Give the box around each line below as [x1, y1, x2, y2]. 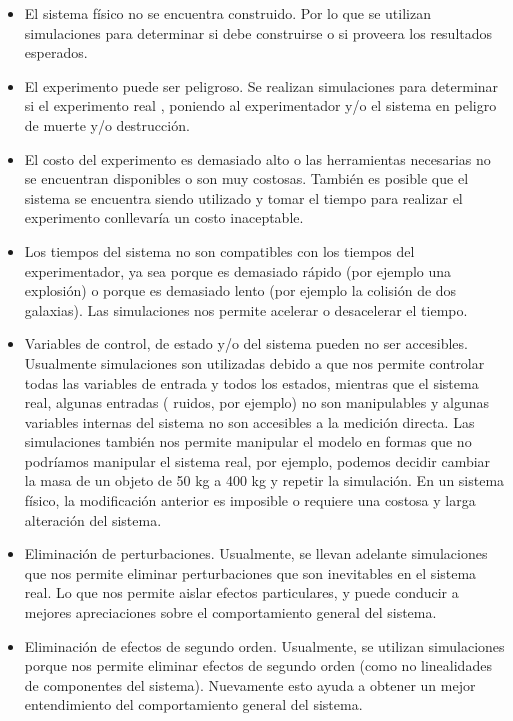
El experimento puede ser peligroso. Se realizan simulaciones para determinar [24, 75, 499, 96]
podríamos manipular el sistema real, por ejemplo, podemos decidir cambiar [24, 450, 491, 471]
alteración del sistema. [24, 509, 162, 530]
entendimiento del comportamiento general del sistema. [24, 694, 363, 715]
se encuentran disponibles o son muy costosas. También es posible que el [24, 168, 469, 189]
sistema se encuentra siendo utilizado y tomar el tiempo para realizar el [24, 187, 463, 208]
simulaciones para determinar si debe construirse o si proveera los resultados [24, 22, 493, 43]
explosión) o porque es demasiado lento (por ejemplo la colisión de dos [24, 280, 457, 301]
